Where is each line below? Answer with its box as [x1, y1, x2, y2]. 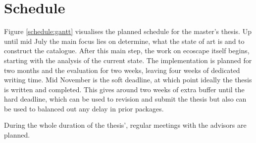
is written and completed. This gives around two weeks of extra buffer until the [4, 84, 245, 94]
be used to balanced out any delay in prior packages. [4, 103, 164, 113]
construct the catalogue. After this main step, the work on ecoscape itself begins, [4, 45, 250, 56]
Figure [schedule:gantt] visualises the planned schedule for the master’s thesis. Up [4, 26, 252, 36]
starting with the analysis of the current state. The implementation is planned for [4, 55, 252, 65]
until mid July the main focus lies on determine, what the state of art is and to [4, 36, 245, 46]
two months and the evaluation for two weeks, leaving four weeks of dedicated [4, 65, 240, 75]
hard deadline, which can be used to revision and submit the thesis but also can [4, 94, 247, 104]
